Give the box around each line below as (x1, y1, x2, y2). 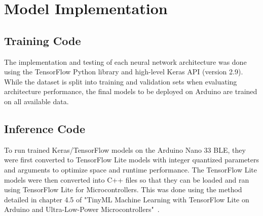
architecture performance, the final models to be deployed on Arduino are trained (4, 86, 257, 97)
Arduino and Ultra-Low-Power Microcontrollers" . (4, 204, 160, 214)
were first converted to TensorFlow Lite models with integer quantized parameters (4, 154, 259, 165)
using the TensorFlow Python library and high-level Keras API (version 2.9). (4, 66, 243, 77)
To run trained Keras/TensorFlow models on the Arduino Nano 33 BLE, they (4, 144, 246, 155)
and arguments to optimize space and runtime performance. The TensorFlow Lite (4, 164, 257, 175)
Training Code (4, 32, 81, 48)
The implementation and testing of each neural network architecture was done (4, 56, 247, 67)
